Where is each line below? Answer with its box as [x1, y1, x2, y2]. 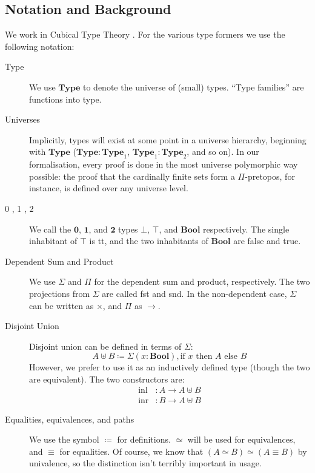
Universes [5, 113, 41, 126]
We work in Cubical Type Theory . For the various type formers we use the [5, 28, 285, 41]
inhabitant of [29, 234, 78, 247]
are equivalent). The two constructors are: [29, 372, 185, 385]
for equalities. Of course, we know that [59, 444, 204, 457]
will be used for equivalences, [187, 433, 296, 446]
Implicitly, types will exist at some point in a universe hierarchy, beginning [29, 133, 307, 146]
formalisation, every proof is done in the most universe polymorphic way [29, 158, 298, 171]
